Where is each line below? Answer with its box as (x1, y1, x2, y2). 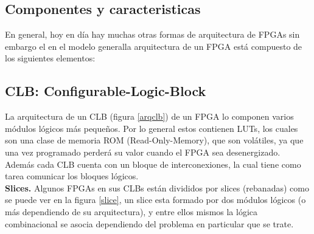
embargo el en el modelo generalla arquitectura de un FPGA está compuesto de (5, 40, 302, 52)
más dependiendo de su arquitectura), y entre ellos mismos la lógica (5, 205, 258, 218)
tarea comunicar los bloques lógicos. (5, 170, 139, 182)
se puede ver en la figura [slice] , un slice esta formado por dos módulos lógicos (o (5, 193, 306, 206)
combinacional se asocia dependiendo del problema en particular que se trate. (5, 217, 294, 230)
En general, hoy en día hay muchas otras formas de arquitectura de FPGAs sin (5, 28, 300, 41)
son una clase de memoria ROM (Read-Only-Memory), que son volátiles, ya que (5, 134, 304, 146)
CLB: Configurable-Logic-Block (5, 81, 206, 100)
